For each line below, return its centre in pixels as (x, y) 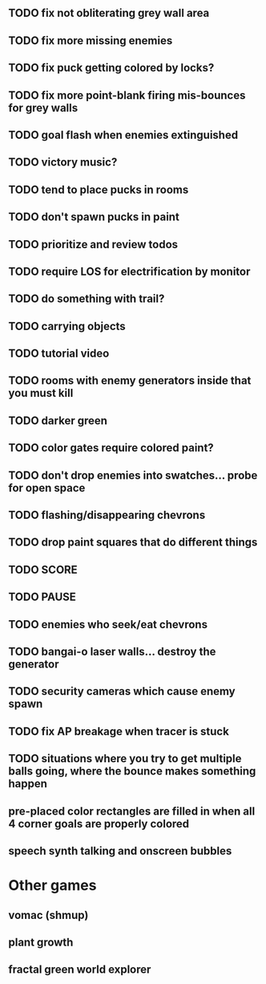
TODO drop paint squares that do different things (133, 543)
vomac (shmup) (48, 915)
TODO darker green (58, 421)
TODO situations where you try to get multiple (125, 759)
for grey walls (43, 108)
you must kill (41, 393)
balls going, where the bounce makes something (132, 772)
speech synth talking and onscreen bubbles (120, 851)
